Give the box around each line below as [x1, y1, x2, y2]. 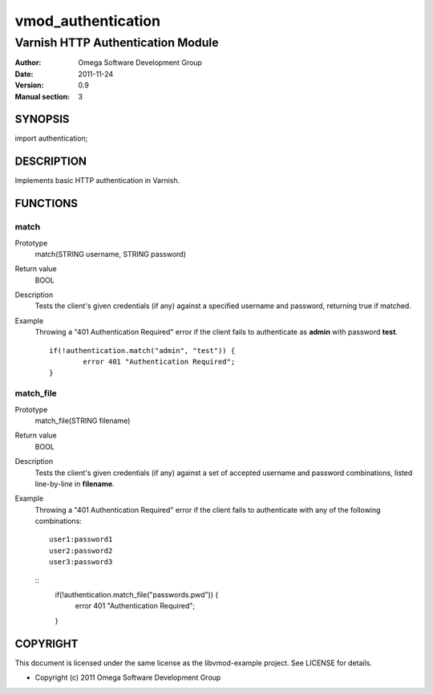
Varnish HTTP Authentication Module [14, 35, 219, 50]
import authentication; [14, 133, 88, 144]
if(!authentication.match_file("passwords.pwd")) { [55, 590, 219, 599]
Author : [14, 58, 42, 67]
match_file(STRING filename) [34, 416, 131, 425]
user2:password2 [49, 546, 113, 555]
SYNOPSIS [14, 112, 70, 126]
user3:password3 [49, 558, 113, 567]
